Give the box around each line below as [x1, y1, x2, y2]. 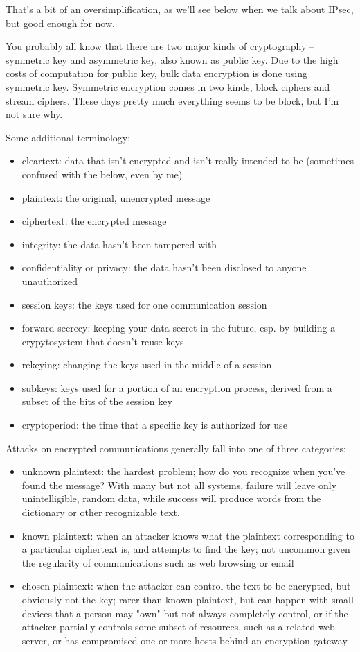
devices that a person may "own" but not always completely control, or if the [21, 606, 348, 620]
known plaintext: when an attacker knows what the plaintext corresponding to [21, 528, 354, 542]
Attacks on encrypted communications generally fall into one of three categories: [6, 440, 346, 455]
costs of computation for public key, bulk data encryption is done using [6, 66, 307, 80]
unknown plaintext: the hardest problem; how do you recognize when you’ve [21, 464, 345, 479]
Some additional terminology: [6, 130, 131, 144]
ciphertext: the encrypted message [21, 214, 167, 228]
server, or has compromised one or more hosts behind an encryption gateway [21, 633, 348, 647]
